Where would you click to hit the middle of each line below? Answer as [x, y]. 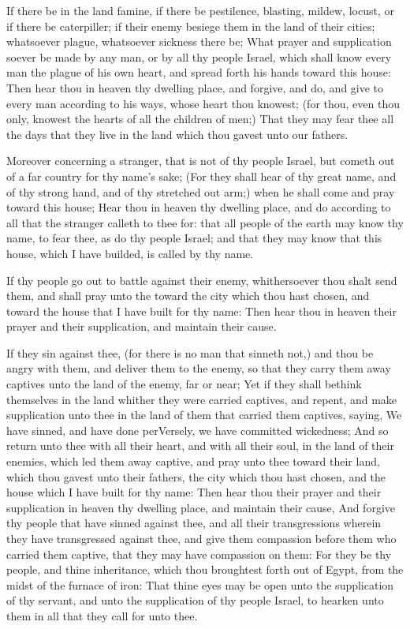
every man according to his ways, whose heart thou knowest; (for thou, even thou [203, 103]
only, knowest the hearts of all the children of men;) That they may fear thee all [200, 119]
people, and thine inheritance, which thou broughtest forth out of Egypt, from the [205, 569]
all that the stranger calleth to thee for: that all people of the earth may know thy [205, 222]
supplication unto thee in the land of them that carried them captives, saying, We [204, 415]
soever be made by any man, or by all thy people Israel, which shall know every [199, 56]
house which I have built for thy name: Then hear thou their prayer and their [194, 492]
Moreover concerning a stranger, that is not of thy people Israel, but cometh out [201, 161]
